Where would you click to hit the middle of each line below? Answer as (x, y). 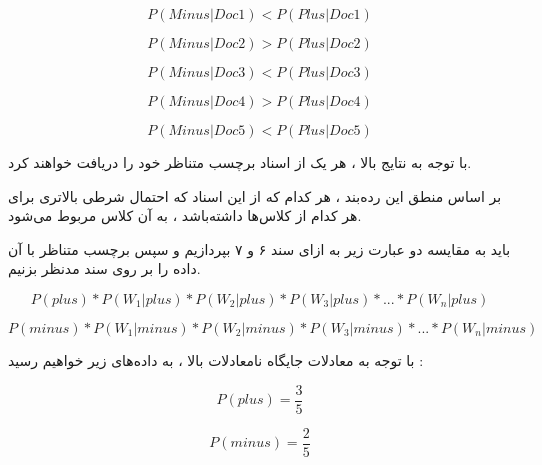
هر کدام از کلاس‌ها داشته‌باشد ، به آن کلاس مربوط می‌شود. (185, 215)
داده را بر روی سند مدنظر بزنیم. (104, 268)
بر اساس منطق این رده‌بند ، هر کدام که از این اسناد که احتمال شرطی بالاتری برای (255, 195)
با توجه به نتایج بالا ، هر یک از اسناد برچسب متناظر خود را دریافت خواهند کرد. (240, 162)
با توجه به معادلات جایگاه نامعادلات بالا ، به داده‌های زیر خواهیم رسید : (216, 359)
